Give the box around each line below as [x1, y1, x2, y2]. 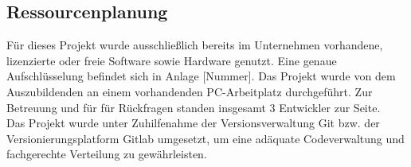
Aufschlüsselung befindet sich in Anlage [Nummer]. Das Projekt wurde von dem [6, 68, 396, 84]
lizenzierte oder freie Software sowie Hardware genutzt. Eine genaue [6, 52, 337, 68]
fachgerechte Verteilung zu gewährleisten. [6, 146, 207, 162]
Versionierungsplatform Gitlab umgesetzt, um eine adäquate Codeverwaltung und [6, 130, 405, 146]
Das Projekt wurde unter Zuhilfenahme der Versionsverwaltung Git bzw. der [6, 115, 380, 131]
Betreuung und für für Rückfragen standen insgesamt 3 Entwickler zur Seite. [6, 99, 381, 115]
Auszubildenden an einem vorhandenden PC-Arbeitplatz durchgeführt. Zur [6, 83, 373, 99]
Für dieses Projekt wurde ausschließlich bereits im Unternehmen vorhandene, [6, 37, 383, 53]
